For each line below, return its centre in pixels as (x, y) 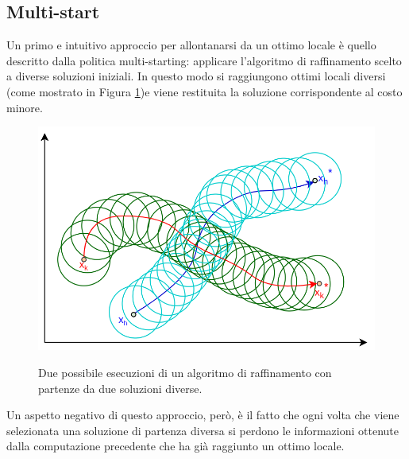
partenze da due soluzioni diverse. (120, 388)
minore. (25, 107)
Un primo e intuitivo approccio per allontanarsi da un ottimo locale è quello (191, 45)
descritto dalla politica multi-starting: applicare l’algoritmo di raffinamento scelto (204, 60)
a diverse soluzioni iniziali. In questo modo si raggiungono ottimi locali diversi (196, 76)
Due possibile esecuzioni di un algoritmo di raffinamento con (185, 373)
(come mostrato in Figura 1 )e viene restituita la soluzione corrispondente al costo (204, 91)
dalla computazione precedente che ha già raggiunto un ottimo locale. (176, 446)
